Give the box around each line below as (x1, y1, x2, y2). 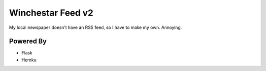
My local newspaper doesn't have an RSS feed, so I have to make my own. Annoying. (9, 24, 182, 30)
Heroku (21, 57, 36, 63)
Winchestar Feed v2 (9, 7, 94, 18)
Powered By (9, 37, 47, 46)
